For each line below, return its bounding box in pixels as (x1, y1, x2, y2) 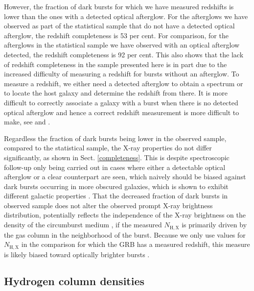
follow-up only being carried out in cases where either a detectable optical (4, 162, 226, 172)
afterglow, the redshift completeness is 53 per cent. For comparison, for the (4, 30, 229, 40)
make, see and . (4, 117, 50, 127)
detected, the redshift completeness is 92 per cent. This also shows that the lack (4, 49, 244, 59)
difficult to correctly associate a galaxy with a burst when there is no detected (4, 97, 238, 107)
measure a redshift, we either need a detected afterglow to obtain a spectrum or (4, 78, 243, 88)
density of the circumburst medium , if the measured (4, 219, 162, 230)
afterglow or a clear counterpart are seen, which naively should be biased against (4, 171, 246, 182)
